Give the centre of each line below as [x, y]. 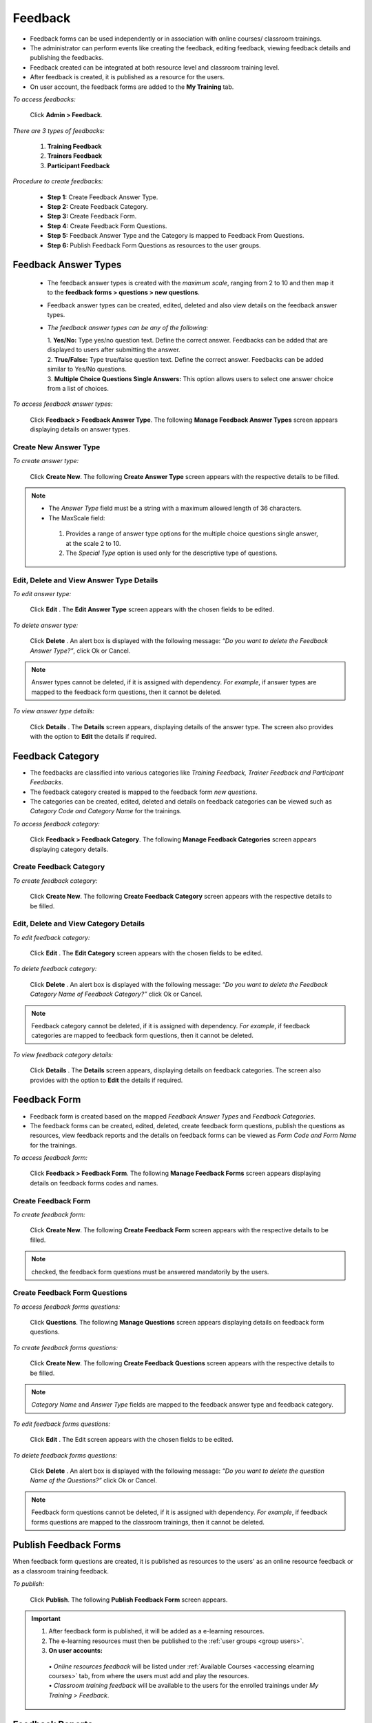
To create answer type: [46, 461]
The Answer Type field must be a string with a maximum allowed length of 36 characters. [175, 508]
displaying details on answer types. [80, 429]
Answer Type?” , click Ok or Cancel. [80, 651]
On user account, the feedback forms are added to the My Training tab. [132, 87]
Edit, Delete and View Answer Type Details [85, 580]
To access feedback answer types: [63, 404]
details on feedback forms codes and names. [94, 1183]
